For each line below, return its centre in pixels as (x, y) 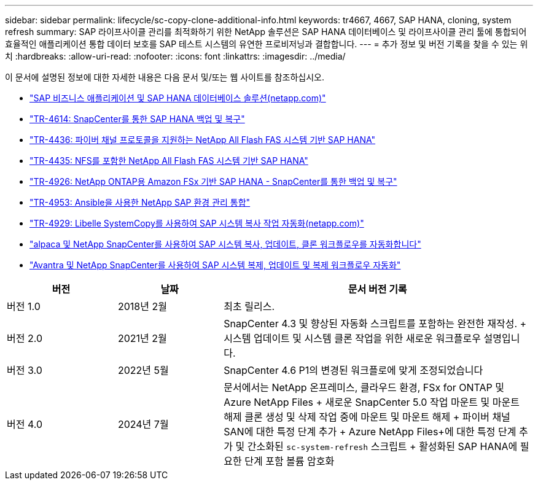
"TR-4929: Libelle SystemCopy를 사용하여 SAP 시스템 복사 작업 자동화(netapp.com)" (197, 223)
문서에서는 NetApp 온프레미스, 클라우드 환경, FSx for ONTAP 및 (364, 387)
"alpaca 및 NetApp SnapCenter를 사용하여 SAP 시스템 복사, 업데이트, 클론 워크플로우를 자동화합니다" (225, 244)
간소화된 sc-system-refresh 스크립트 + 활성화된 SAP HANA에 (382, 446)
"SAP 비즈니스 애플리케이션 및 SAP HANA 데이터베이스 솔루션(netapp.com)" (178, 98)
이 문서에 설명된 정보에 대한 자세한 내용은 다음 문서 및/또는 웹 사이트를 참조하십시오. (165, 77)
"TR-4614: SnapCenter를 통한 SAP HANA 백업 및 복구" (137, 119)
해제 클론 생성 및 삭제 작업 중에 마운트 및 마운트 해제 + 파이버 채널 (367, 417)
